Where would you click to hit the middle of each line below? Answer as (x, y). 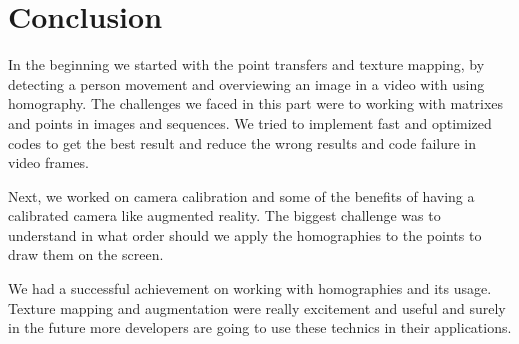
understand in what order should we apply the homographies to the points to (245, 234)
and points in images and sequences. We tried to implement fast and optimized (250, 122)
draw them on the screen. (86, 254)
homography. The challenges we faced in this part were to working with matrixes (256, 103)
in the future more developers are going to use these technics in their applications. (260, 327)
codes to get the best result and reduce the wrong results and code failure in (242, 142)
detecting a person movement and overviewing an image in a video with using (246, 83)
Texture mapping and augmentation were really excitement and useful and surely (257, 307)
